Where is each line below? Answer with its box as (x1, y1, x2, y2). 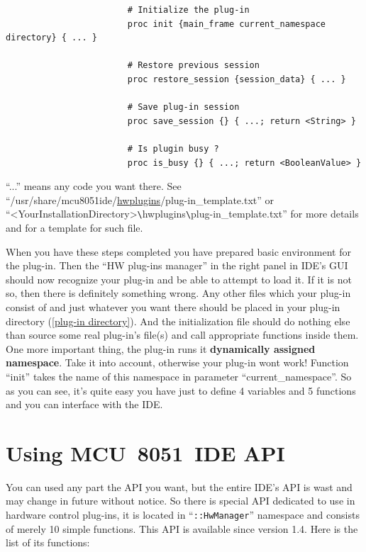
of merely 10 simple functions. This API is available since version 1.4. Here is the (6, 521, 358, 536)
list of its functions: (6, 535, 90, 550)
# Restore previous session (127, 60, 260, 71)
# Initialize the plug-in (127, 5, 250, 15)
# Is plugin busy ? (127, 143, 219, 154)
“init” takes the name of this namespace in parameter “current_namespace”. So (6, 368, 352, 383)
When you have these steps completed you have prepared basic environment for (6, 244, 351, 259)
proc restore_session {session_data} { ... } (127, 74, 346, 84)
